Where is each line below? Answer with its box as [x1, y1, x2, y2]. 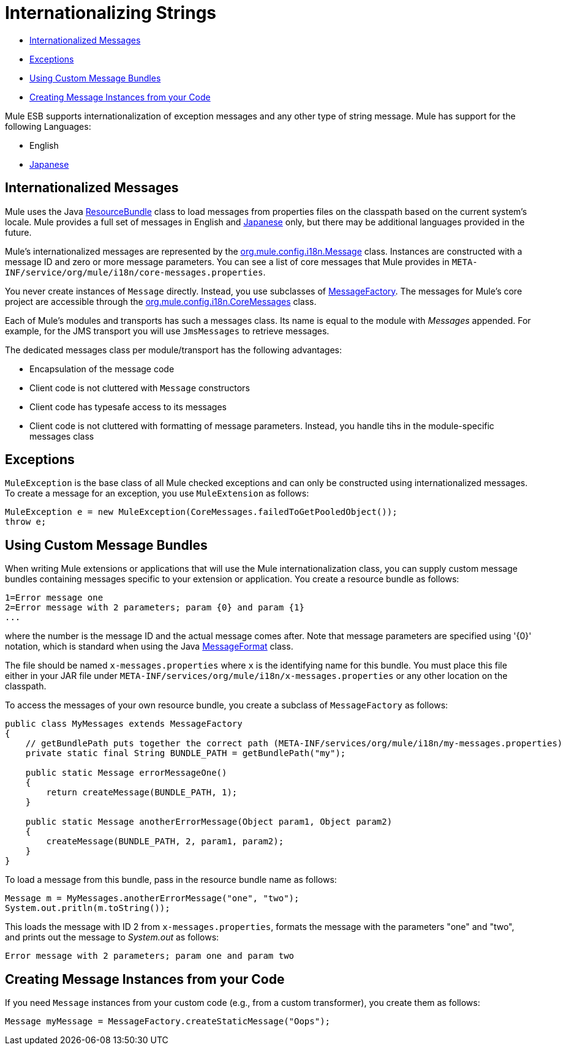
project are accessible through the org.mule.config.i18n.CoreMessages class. [5, 296, 317, 307]
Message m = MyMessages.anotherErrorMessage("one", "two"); [5, 893, 300, 904]
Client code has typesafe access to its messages [29, 401, 227, 412]
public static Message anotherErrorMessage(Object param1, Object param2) [25, 817, 393, 827]
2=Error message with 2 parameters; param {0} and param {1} [5, 602, 304, 613]
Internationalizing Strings [5, 2, 217, 23]
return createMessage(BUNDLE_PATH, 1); [46, 787, 238, 798]
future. [5, 227, 32, 238]
